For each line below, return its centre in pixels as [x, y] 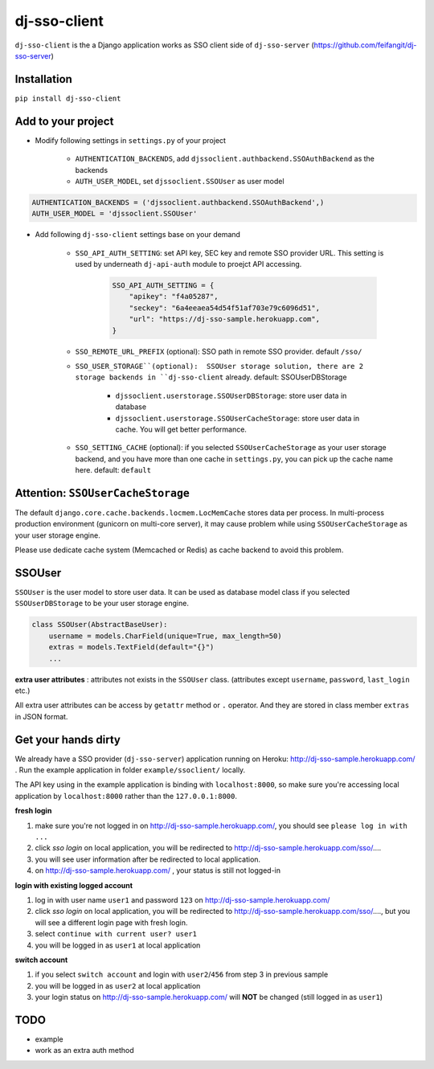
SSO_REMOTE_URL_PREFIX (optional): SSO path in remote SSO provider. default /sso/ [219, 351]
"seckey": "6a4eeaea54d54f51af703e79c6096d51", [225, 308]
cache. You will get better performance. [181, 429]
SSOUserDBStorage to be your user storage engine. [102, 604]
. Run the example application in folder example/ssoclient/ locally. [130, 770]
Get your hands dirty [68, 739]
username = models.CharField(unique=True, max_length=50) [165, 636]
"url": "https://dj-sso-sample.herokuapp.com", [225, 319]
